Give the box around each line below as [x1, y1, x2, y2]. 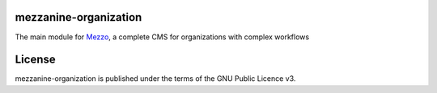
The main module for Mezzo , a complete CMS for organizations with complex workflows [15, 32, 310, 42]
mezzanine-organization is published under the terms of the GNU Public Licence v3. [15, 74, 296, 83]
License [15, 53, 56, 67]
